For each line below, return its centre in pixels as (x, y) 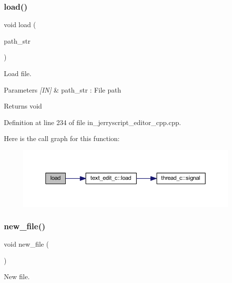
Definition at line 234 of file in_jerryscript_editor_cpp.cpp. (93, 122)
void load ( (20, 24)
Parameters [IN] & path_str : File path (63, 89)
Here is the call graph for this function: (62, 138)
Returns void (23, 106)
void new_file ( (26, 244)
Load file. (18, 73)
